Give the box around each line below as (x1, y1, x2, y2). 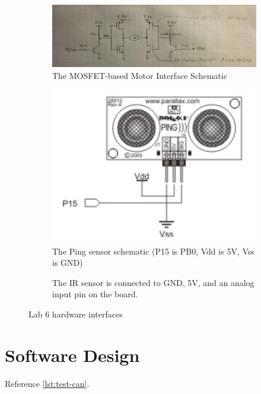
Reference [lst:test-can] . (5, 377, 90, 389)
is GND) (52, 256, 83, 269)
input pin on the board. (52, 288, 138, 300)
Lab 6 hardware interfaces (28, 308, 123, 320)
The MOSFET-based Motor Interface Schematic (52, 69, 227, 81)
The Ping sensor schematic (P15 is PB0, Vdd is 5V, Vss (52, 244, 254, 257)
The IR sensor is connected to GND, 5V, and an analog (52, 276, 254, 288)
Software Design (5, 342, 140, 367)
